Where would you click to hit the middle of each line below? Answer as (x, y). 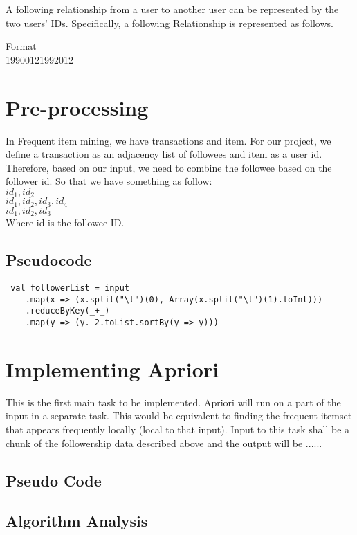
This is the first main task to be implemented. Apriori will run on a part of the (173, 402)
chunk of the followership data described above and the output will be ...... (164, 443)
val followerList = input (70, 288)
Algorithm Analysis (77, 521)
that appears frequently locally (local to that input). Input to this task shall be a (178, 429)
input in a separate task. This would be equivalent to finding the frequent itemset (179, 416)
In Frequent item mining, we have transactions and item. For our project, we (168, 140)
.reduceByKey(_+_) (67, 311)
